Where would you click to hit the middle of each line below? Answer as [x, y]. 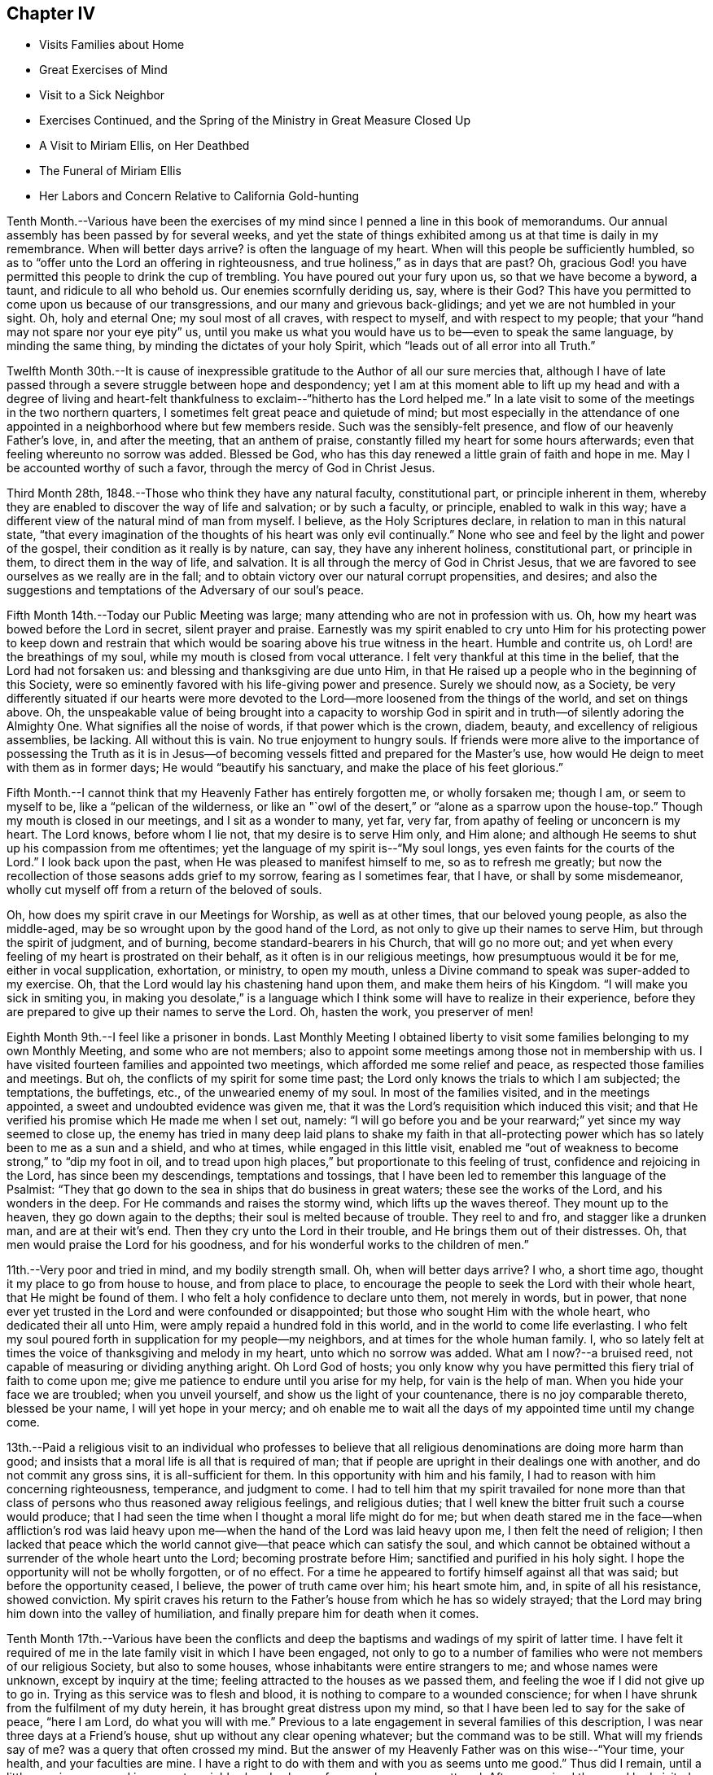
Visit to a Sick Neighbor [102, 95]
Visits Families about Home [112, 45]
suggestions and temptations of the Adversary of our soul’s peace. [185, 590]
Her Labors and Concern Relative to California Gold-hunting [199, 196]
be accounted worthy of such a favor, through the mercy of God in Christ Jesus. [221, 468]
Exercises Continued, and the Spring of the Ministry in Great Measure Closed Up [255, 121]
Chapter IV [51, 13]
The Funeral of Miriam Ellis [110, 171]
